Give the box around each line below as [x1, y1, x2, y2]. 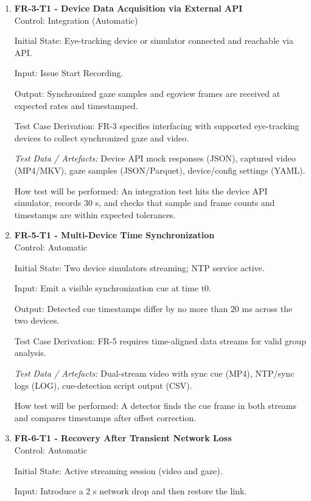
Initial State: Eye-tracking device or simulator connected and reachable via [14, 34, 293, 47]
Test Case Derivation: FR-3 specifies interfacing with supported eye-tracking [14, 119, 299, 132]
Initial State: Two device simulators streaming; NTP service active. [14, 261, 265, 274]
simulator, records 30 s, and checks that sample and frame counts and [14, 196, 275, 209]
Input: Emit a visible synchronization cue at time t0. [14, 282, 211, 294]
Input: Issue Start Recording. [14, 66, 124, 79]
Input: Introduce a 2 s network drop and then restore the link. [14, 485, 247, 497]
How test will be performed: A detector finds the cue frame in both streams [14, 399, 297, 412]
